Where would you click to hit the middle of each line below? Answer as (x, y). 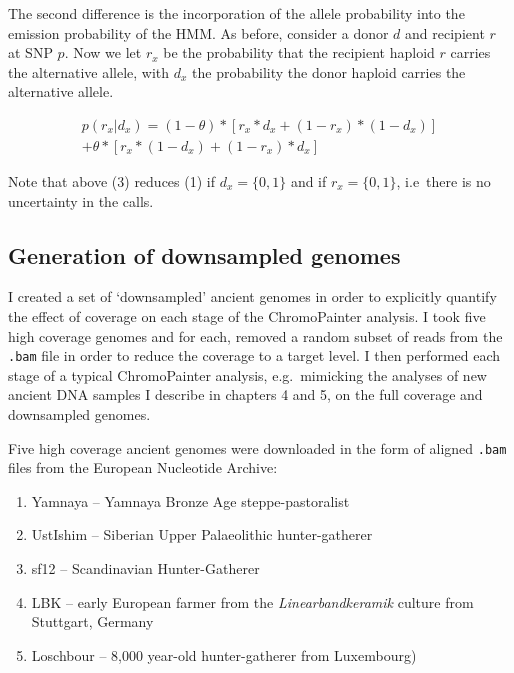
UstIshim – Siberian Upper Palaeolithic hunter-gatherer (202, 534)
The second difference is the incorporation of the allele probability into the (236, 13)
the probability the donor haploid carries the (329, 71)
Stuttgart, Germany (92, 621)
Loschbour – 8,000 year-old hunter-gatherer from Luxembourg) (224, 654)
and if (308, 181)
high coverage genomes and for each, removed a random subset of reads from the (255, 335)
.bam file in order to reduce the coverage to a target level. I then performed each (254, 355)
